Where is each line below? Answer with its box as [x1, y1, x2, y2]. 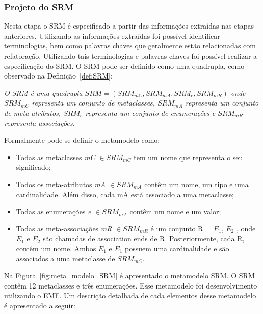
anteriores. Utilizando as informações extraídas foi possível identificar [4, 30, 220, 41]
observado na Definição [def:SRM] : [4, 70, 113, 81]
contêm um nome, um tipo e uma [144, 178, 249, 189]
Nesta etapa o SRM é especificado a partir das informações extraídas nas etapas [4, 20, 254, 31]
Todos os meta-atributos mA [16, 178, 106, 189]
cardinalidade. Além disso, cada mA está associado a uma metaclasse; [16, 189, 234, 199]
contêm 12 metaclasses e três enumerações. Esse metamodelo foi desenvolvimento [4, 280, 257, 291]
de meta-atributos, [4, 107, 61, 118]
